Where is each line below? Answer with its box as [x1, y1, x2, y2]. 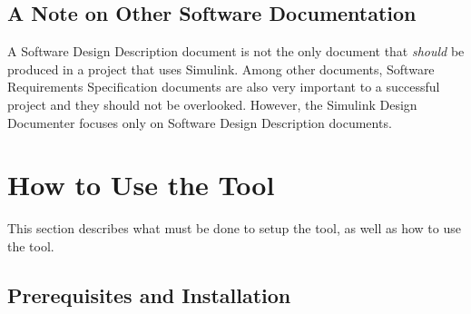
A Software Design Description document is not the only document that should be [7, 42, 465, 61]
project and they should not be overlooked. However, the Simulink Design [7, 94, 417, 113]
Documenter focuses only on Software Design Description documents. [7, 113, 392, 132]
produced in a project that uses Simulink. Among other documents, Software [7, 59, 435, 78]
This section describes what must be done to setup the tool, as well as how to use [7, 219, 461, 238]
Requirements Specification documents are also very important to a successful [7, 77, 440, 96]
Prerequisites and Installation [7, 280, 291, 309]
